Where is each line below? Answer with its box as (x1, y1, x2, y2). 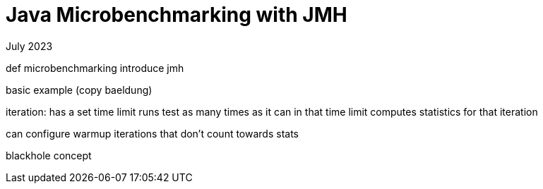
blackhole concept (6, 149, 92, 161)
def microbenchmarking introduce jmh (6, 61, 184, 74)
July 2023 (6, 39, 53, 52)
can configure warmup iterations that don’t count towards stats (6, 127, 299, 140)
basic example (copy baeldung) (6, 83, 153, 96)
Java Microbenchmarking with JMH (6, 3, 347, 27)
